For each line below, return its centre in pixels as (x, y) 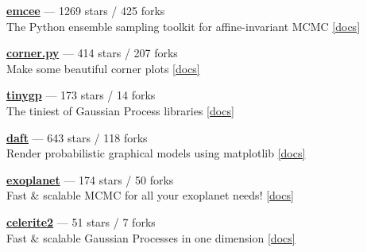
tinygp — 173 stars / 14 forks (81, 95)
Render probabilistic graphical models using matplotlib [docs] (156, 153)
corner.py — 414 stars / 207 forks (92, 53)
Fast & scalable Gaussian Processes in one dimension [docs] (151, 237)
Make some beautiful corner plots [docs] (103, 68)
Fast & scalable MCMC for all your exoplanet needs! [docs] (150, 195)
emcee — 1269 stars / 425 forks (86, 10)
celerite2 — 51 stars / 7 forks (81, 221)
